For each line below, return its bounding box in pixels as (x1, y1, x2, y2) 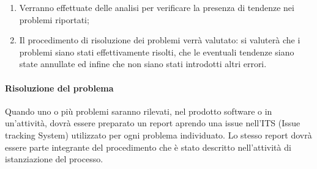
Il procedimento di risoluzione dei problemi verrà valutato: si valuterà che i (19, 34, 300, 46)
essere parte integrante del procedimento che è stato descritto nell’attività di (5, 140, 291, 153)
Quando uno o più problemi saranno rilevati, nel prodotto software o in (5, 104, 272, 117)
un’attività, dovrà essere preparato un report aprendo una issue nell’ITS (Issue (5, 117, 300, 129)
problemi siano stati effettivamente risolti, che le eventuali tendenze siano (19, 45, 294, 58)
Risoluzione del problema (5, 81, 114, 94)
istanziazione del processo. (5, 153, 103, 165)
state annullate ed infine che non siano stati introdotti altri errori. (19, 57, 267, 70)
